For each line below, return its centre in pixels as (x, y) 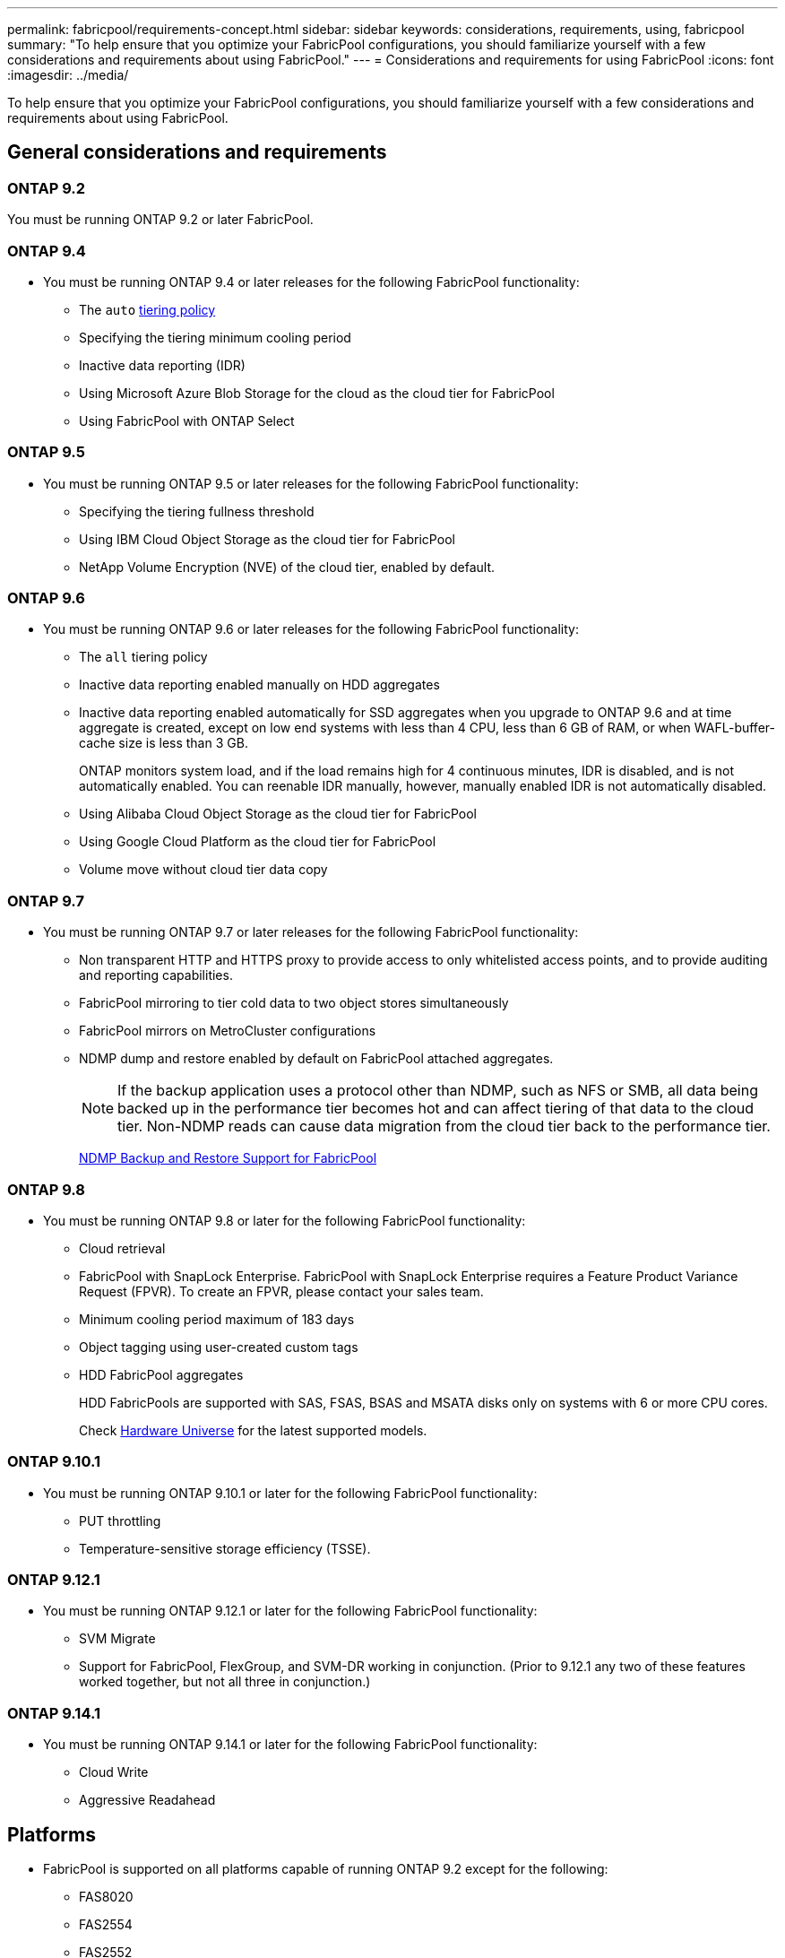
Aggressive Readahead (147, 1800)
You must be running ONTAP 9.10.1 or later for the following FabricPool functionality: (290, 1493)
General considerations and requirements (197, 152)
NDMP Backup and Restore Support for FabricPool (228, 1158)
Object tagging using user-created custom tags (219, 1347)
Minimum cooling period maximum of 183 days (217, 1319)
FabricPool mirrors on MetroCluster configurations (228, 1031)
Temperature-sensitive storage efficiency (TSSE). (225, 1548)
